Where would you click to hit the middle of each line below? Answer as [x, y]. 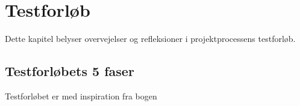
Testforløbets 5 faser [70, 71]
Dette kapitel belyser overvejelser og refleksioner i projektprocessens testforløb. [150, 39]
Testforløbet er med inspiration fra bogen [81, 96]
